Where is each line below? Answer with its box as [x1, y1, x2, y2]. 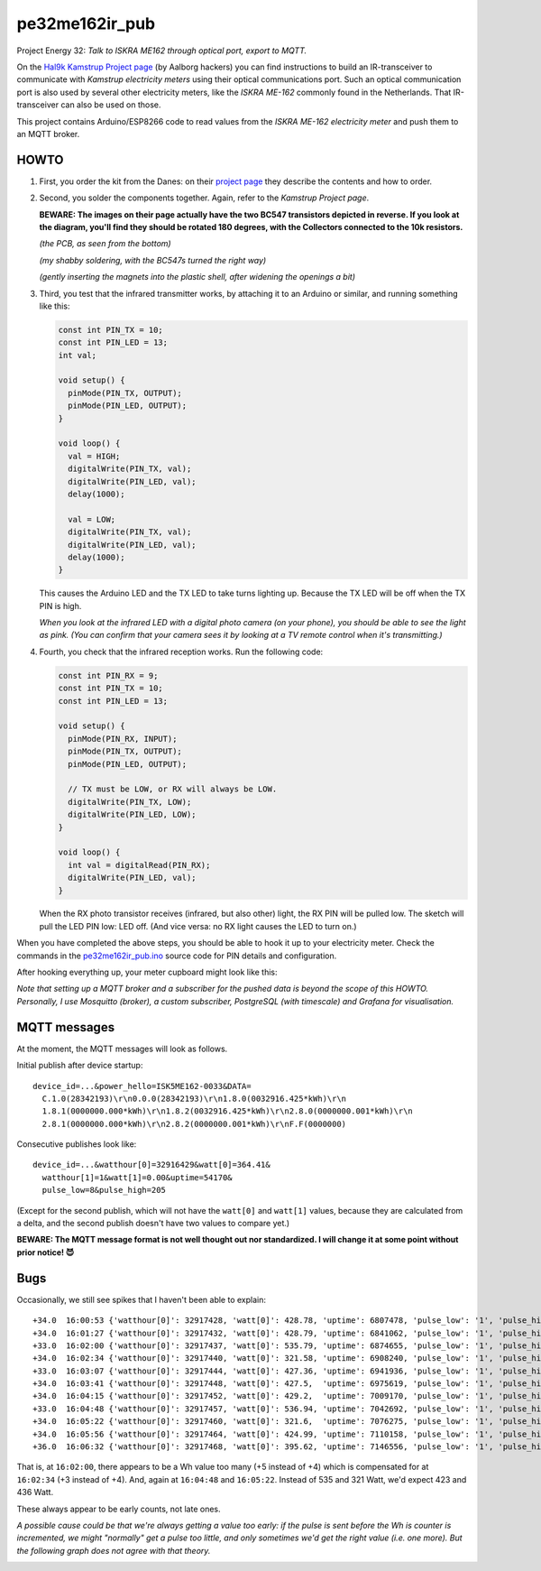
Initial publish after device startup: [16, 1060, 143, 1071]
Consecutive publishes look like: [16, 1139, 137, 1150]
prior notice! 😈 [16, 1246, 75, 1258]
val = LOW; [68, 514, 116, 524]
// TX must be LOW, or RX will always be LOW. [68, 784, 278, 794]
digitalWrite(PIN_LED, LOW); [68, 809, 197, 820]
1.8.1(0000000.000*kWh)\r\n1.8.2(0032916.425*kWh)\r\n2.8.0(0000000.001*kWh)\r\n [41, 1106, 414, 1116]
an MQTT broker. [16, 128, 80, 139]
